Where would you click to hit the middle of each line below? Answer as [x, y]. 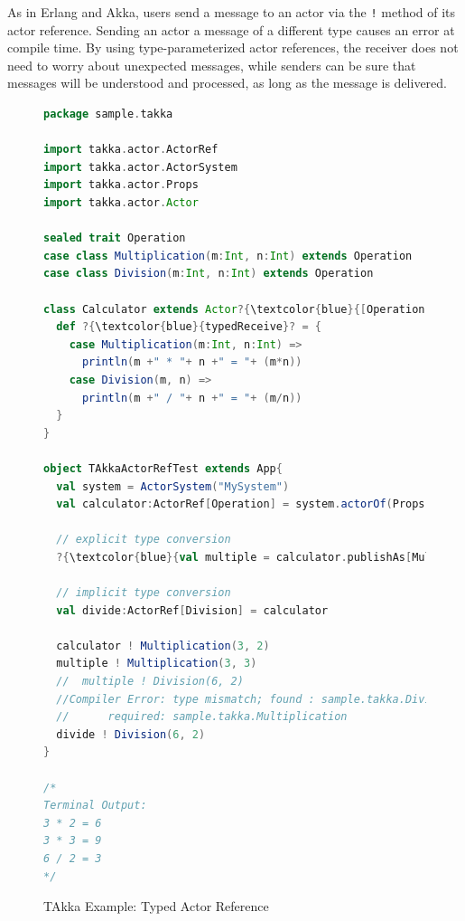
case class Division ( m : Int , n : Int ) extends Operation [209, 274]
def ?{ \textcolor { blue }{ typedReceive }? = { [189, 327]
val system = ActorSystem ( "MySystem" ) [173, 486]
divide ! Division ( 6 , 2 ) [131, 734]
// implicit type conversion [144, 593]
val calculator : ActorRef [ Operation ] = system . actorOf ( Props [241, 504]
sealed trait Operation [115, 238]
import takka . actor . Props [121, 185]
